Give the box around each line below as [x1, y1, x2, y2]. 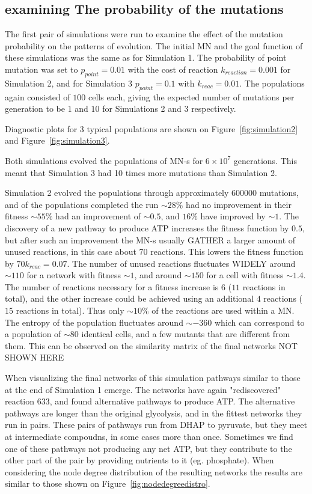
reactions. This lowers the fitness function [150, 245, 304, 258]
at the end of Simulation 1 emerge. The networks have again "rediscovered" [5, 383, 281, 395]
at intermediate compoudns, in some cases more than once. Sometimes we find [5, 430, 293, 443]
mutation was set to [5, 63, 78, 75]
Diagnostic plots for [5, 122, 78, 135]
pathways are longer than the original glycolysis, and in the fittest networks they [5, 406, 302, 419]
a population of [5, 328, 61, 340]
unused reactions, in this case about [5, 245, 136, 258]
